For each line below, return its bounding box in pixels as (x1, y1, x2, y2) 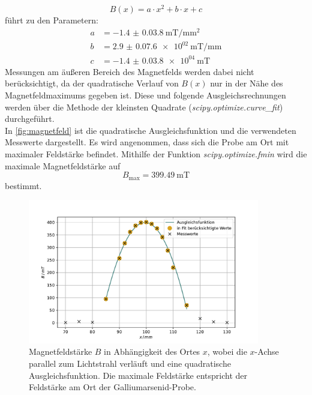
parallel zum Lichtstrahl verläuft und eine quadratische (29, 357, 231, 369)
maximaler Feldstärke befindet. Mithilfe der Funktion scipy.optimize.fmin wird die (5, 148, 307, 160)
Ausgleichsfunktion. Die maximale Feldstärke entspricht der (29, 369, 248, 381)
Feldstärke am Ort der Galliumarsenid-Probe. (29, 381, 196, 393)
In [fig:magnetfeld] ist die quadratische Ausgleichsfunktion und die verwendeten (5, 124, 296, 136)
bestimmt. (5, 179, 42, 191)
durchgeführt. (5, 112, 55, 125)
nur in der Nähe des (210, 77, 283, 89)
